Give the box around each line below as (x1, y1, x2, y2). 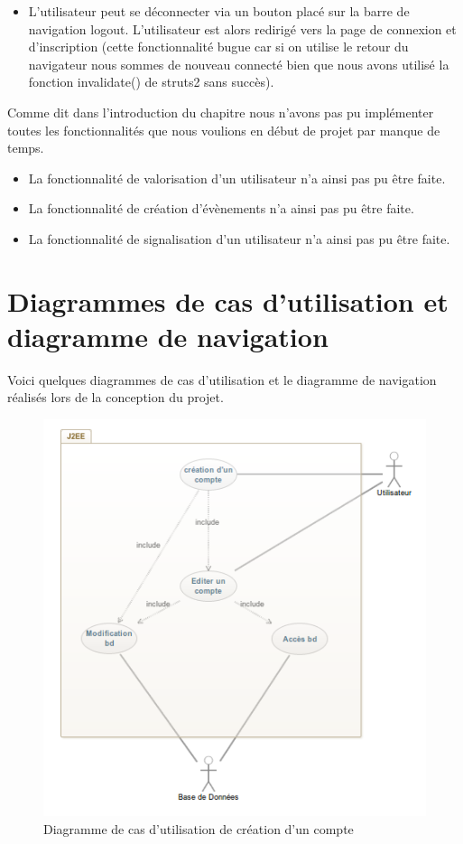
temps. (7, 138, 44, 157)
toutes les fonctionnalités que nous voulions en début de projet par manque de (7, 120, 440, 139)
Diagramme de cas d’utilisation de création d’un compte (43, 820, 354, 839)
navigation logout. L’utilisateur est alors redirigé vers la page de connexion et (28, 19, 457, 38)
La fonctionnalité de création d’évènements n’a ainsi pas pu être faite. (28, 199, 414, 218)
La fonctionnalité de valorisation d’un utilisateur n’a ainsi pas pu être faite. (28, 168, 446, 187)
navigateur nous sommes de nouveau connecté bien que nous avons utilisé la (28, 54, 449, 73)
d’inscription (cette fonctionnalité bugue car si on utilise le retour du (28, 37, 409, 56)
